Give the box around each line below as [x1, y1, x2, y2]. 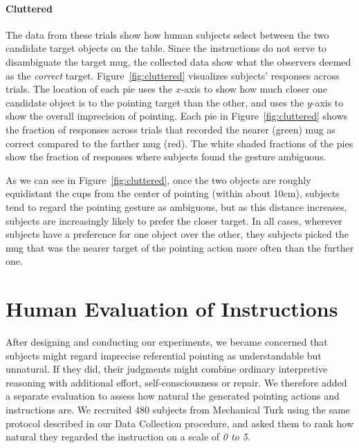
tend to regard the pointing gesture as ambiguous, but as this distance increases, [6, 199, 347, 214]
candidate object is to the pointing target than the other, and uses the [6, 95, 304, 109]
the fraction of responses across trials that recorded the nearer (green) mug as [6, 122, 335, 136]
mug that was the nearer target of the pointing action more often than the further [6, 240, 354, 254]
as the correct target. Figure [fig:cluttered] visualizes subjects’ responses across [6, 68, 340, 82]
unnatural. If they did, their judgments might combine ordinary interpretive [6, 362, 328, 376]
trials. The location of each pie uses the [6, 82, 172, 96]
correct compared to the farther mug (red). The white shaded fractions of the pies [6, 136, 353, 150]
